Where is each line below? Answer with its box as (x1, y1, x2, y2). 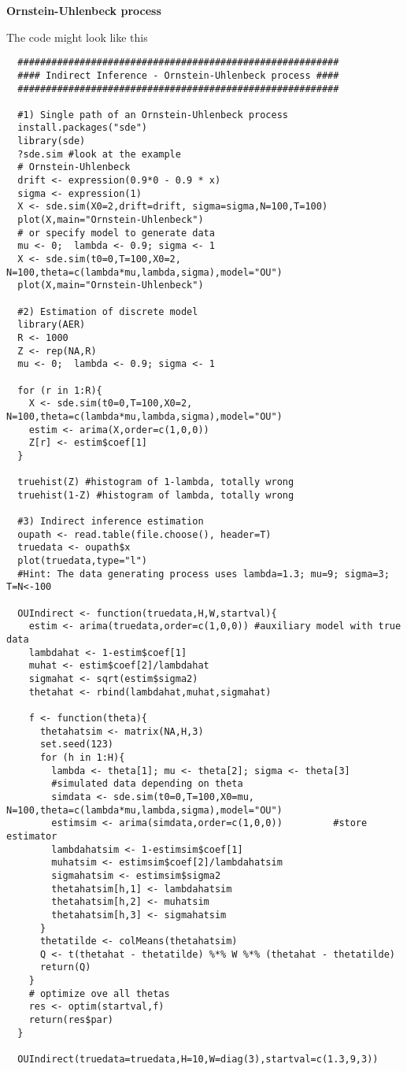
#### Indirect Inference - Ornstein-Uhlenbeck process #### (17, 69, 339, 81)
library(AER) (17, 319, 86, 331)
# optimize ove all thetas (28, 988, 170, 999)
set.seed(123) (39, 739, 114, 750)
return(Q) (39, 962, 91, 973)
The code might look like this (6, 28, 148, 45)
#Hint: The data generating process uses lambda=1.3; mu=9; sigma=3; (17, 568, 390, 580)
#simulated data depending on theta (51, 778, 243, 790)
